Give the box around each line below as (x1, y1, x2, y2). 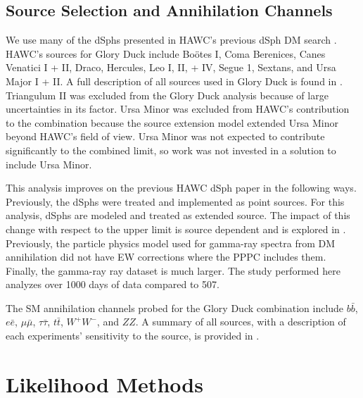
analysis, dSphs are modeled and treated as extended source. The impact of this (6, 208, 350, 223)
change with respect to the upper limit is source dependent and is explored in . (6, 221, 346, 236)
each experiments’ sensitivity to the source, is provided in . (6, 328, 260, 343)
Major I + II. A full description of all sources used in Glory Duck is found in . (6, 73, 343, 88)
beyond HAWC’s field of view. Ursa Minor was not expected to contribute (6, 129, 325, 144)
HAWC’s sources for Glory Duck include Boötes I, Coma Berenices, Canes (6, 46, 326, 61)
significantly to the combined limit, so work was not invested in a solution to (6, 142, 336, 157)
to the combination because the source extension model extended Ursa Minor (6, 115, 338, 130)
